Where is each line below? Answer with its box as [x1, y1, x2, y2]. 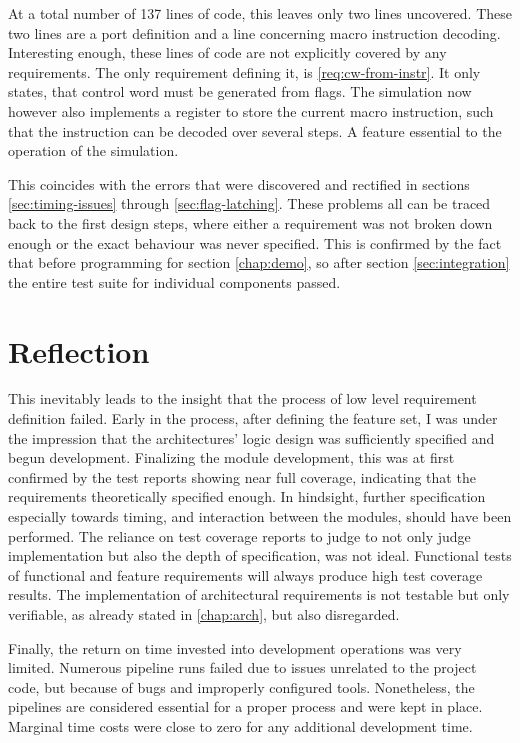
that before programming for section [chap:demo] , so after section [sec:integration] [8, 252, 510, 273]
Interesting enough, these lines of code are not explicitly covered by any [8, 42, 447, 63]
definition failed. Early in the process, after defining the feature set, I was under [8, 408, 498, 429]
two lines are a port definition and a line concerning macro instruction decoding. [8, 22, 501, 43]
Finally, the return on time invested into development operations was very [8, 637, 462, 658]
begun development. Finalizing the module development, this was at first [8, 447, 455, 468]
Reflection [8, 330, 150, 371]
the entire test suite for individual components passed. [8, 271, 341, 292]
